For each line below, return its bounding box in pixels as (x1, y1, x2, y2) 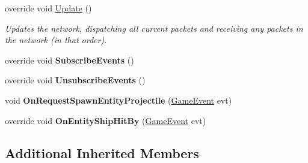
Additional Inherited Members (5, 143, 199, 162)
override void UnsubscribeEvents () (5, 74, 146, 86)
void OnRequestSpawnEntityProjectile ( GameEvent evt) (5, 93, 232, 106)
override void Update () (5, 2, 92, 14)
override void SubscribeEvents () (5, 53, 134, 66)
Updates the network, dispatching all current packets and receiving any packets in (5, 22, 303, 34)
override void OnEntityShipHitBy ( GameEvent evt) (5, 114, 206, 126)
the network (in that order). (5, 34, 107, 46)
